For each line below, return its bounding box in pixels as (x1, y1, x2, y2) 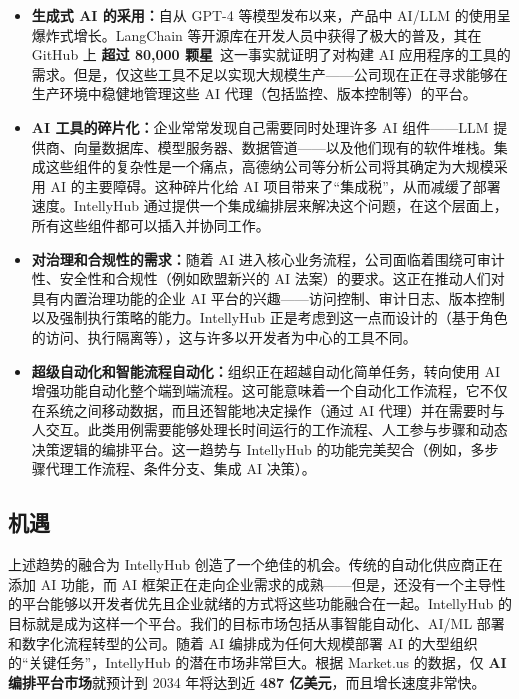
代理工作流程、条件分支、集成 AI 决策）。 (45, 458, 316, 479)
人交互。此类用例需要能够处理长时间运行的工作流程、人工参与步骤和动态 (31, 419, 508, 440)
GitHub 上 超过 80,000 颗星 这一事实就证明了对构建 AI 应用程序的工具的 (31, 44, 511, 65)
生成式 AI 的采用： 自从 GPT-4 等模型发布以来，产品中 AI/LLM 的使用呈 (31, 5, 511, 25)
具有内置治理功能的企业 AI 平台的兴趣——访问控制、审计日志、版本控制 (31, 287, 505, 308)
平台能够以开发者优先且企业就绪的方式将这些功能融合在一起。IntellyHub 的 (21, 593, 513, 614)
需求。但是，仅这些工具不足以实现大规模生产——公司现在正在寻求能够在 (31, 63, 508, 84)
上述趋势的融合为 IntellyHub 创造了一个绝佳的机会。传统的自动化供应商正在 (8, 554, 503, 575)
